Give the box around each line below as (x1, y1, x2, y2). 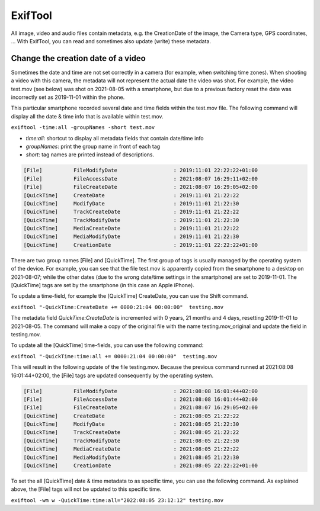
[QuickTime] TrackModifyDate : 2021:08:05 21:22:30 (23, 437, 239, 444)
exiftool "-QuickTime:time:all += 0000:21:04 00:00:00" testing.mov (11, 353, 217, 359)
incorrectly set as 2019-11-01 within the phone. (11, 94, 125, 101)
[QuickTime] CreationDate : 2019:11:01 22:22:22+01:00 (23, 242, 258, 248)
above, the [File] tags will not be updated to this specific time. (11, 486, 162, 493)
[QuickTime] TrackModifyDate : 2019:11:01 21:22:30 (23, 217, 239, 223)
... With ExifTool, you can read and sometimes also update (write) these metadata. (11, 37, 212, 44)
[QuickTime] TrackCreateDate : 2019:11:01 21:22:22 (23, 208, 239, 216)
